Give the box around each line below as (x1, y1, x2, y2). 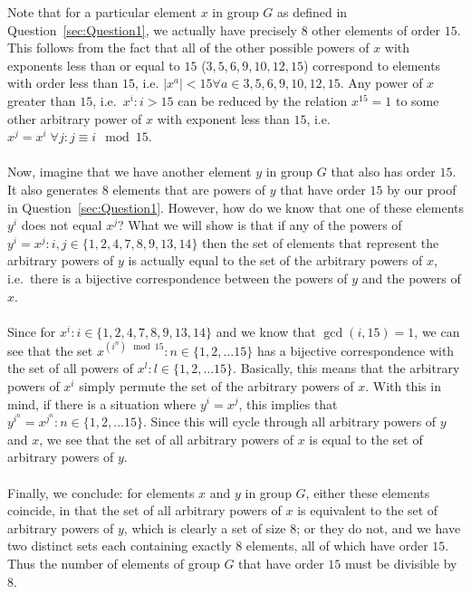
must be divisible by (344, 553, 457, 572)
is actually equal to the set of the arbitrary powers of (128, 251, 423, 270)
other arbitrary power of (7, 109, 142, 128)
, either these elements (305, 483, 430, 502)
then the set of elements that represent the (202, 233, 439, 252)
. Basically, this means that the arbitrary (233, 359, 460, 378)
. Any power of (340, 73, 423, 92)
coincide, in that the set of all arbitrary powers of (7, 501, 282, 520)
